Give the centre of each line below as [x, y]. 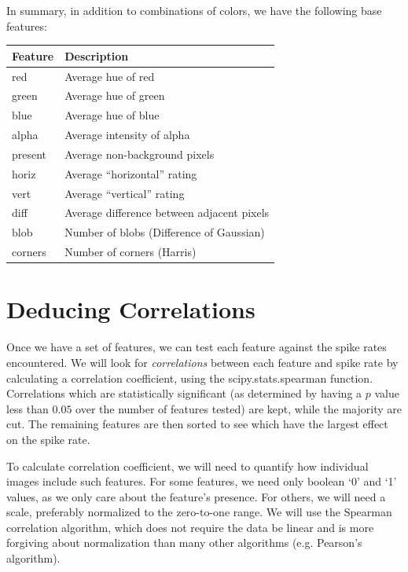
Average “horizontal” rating [131, 173]
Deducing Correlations [131, 309]
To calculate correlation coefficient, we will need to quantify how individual [187, 466]
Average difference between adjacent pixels [167, 213]
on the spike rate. [48, 439]
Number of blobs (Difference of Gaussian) [165, 232]
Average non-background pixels [140, 154]
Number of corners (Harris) [130, 252]
